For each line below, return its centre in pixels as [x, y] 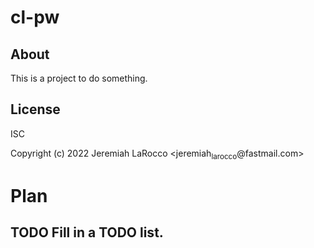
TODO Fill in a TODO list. [87, 232]
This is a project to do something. [79, 78]
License [35, 109]
